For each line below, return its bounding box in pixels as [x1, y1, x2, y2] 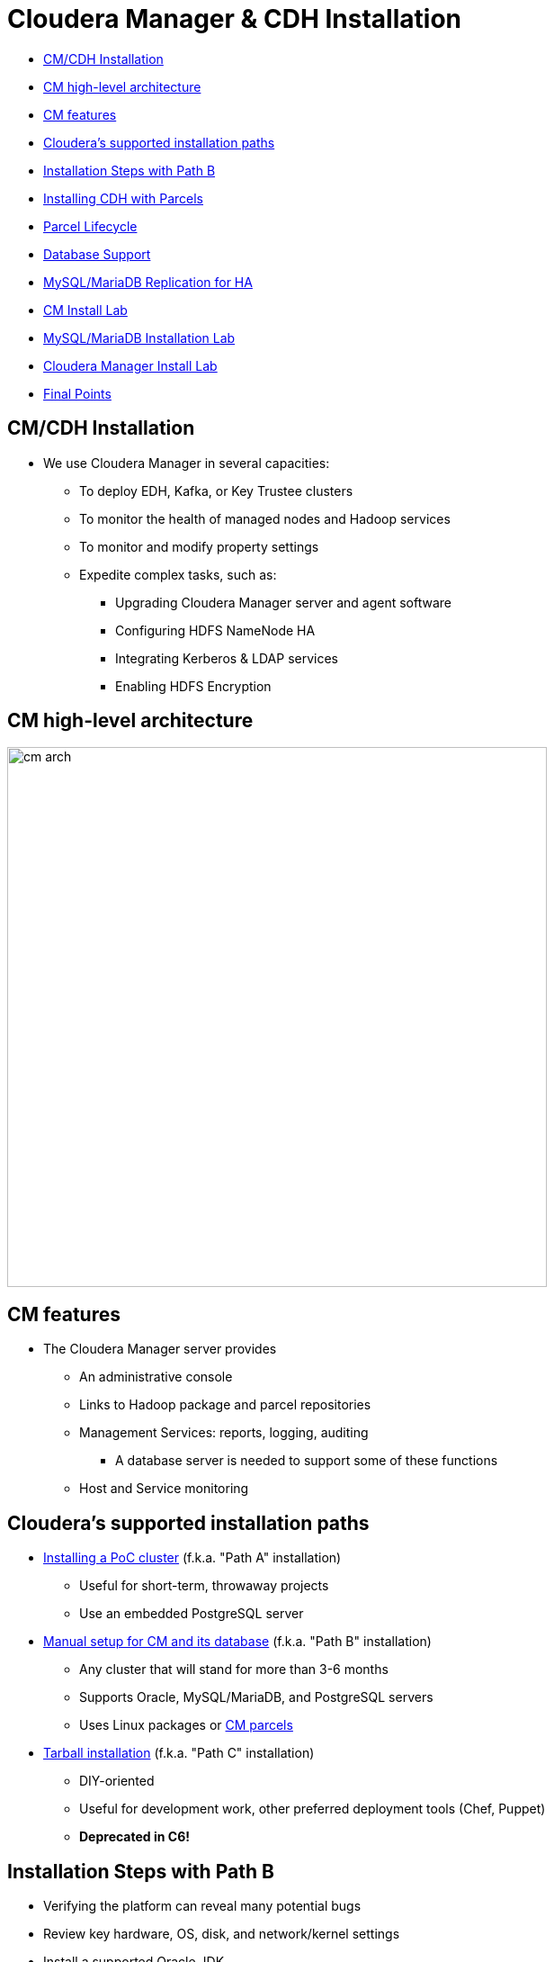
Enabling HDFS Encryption [115, 678, 272, 694]
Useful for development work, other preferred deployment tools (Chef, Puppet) [79, 1801, 546, 1817]
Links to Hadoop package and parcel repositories [79, 1397, 371, 1413]
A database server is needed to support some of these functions [115, 1453, 498, 1469]
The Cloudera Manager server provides [43, 1341, 277, 1357]
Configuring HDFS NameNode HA [115, 622, 316, 638]
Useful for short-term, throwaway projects [79, 1578, 329, 1594]
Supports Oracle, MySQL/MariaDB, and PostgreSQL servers [79, 1689, 433, 1705]
